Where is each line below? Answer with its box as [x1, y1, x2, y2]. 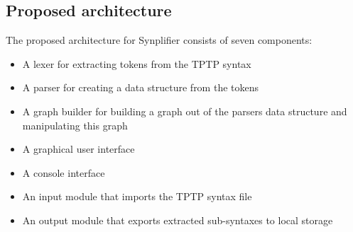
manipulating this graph [22, 117, 128, 132]
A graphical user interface [22, 141, 135, 156]
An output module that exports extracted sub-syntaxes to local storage [22, 212, 333, 227]
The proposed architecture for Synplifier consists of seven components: [6, 33, 313, 47]
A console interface [22, 165, 105, 180]
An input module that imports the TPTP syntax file [22, 189, 252, 204]
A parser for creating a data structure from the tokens [22, 80, 259, 95]
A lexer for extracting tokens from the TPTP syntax [22, 56, 251, 71]
